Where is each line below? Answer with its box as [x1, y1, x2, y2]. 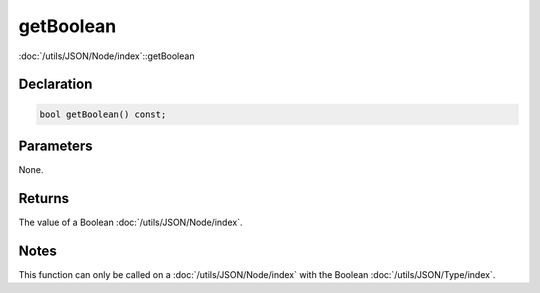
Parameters [18, 137, 93, 154]
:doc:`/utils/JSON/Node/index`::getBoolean [18, 50, 195, 62]
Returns [18, 190, 70, 207]
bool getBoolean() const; [39, 108, 167, 120]
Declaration [18, 76, 93, 93]
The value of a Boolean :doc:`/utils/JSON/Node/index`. [18, 216, 243, 228]
